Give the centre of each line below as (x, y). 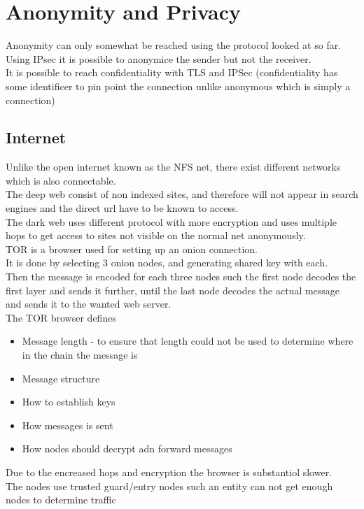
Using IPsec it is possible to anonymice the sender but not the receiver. (159, 58)
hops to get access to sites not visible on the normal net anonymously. (156, 235)
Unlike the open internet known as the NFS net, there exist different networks (173, 167)
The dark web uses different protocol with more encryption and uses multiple (171, 221)
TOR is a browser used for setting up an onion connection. (132, 249)
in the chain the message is (80, 355)
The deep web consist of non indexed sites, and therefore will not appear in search (182, 194)
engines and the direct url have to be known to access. (122, 208)
